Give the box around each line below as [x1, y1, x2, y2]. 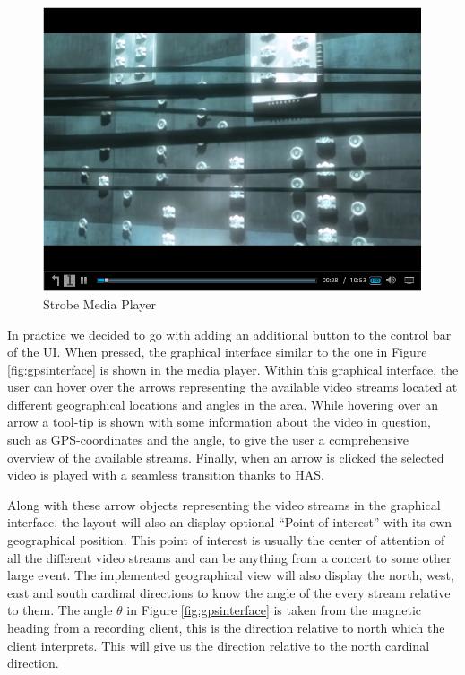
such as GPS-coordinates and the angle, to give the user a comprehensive [7, 430, 409, 449]
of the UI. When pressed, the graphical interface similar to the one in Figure [7, 342, 427, 361]
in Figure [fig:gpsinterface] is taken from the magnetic [126, 601, 422, 619]
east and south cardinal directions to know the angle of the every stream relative [7, 583, 451, 601]
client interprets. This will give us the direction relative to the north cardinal [7, 636, 430, 654]
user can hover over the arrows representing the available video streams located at [7, 377, 458, 396]
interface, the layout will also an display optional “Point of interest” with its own [7, 513, 452, 532]
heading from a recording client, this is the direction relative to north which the [7, 619, 445, 637]
